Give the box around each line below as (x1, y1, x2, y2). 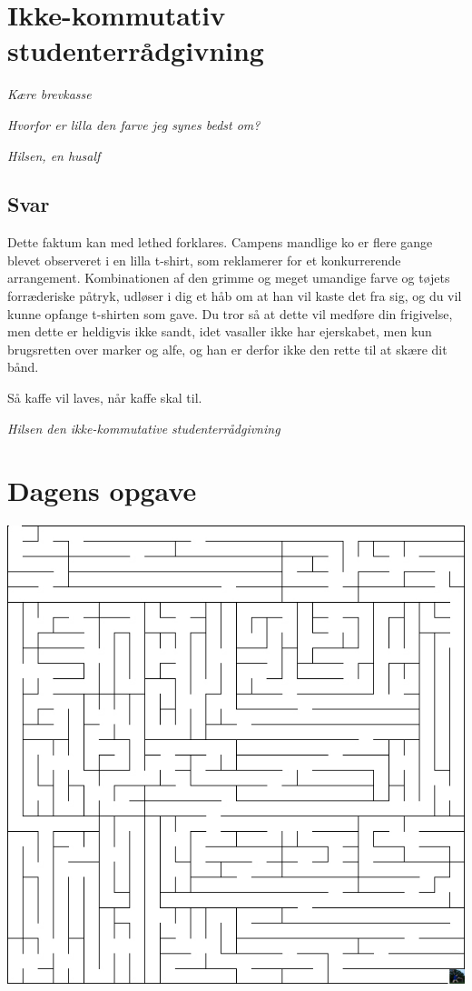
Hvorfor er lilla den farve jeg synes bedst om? (7, 115, 261, 134)
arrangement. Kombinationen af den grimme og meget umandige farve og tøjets (7, 268, 450, 287)
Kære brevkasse (7, 85, 92, 104)
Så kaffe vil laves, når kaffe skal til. (7, 388, 202, 407)
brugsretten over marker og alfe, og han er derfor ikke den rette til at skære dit (7, 339, 447, 358)
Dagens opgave (7, 472, 197, 509)
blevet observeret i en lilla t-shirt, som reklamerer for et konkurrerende (7, 250, 401, 269)
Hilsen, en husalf (7, 145, 101, 165)
